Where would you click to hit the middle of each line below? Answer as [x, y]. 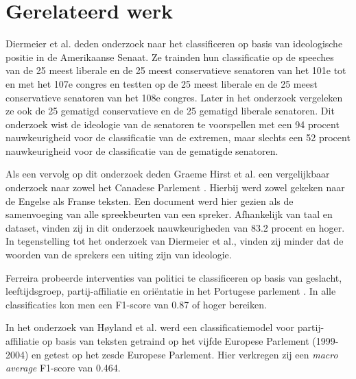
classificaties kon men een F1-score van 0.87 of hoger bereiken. [136, 304]
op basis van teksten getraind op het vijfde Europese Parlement [176, 341]
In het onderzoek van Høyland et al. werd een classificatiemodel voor [150, 327]
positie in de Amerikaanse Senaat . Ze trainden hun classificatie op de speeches [170, 57]
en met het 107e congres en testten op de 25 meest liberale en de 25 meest [162, 83]
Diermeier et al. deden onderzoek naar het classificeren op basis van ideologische [174, 44]
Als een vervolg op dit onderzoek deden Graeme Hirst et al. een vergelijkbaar [168, 174]
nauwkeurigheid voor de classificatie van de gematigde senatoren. [142, 150]
